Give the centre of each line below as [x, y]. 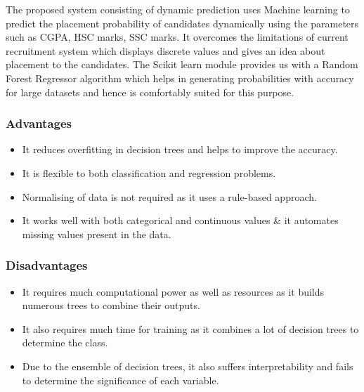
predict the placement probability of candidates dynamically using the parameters [182, 23]
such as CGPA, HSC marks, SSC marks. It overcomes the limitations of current [177, 37]
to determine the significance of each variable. [121, 380]
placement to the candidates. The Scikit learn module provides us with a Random [182, 64]
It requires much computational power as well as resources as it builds [173, 291]
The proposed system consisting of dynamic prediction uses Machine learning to [178, 9]
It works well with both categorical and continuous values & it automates [180, 220]
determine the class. [65, 342]
